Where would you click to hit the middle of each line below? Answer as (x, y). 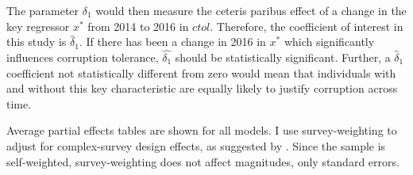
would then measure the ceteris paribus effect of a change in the (251, 10)
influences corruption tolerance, (83, 57)
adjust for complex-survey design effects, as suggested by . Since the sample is (196, 145)
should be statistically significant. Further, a (283, 57)
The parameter (43, 10)
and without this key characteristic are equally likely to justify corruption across (202, 88)
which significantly (329, 42)
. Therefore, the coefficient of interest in (307, 26)
